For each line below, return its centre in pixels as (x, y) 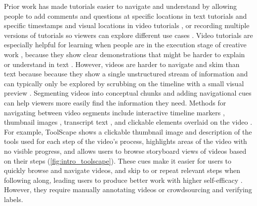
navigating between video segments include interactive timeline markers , (114, 112)
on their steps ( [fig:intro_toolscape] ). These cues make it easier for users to (118, 160)
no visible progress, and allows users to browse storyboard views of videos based (125, 151)
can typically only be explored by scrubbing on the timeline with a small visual (124, 83)
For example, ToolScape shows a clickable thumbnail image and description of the (128, 131)
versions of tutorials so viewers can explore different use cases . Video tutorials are (128, 35)
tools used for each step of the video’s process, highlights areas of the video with (126, 141)
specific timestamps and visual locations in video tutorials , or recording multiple (127, 25)
